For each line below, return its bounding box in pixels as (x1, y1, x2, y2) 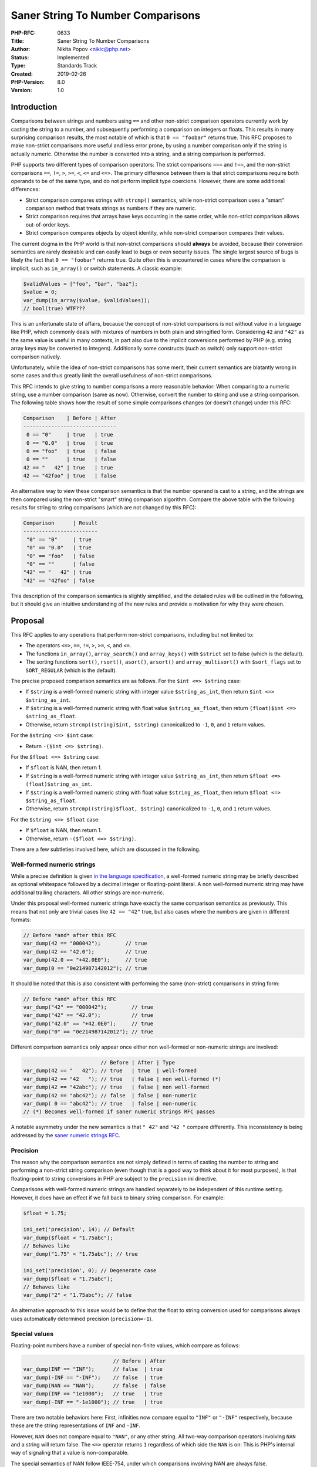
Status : (11, 53, 29, 61)
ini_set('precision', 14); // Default (23, 1226, 135, 1233)
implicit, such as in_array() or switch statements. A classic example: (11, 265, 183, 272)
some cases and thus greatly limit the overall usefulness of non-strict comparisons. (11, 372, 213, 379)
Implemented (57, 53, 89, 61)
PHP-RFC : (11, 29, 36, 36)
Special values (11, 1330, 54, 1338)
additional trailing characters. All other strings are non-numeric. (11, 889, 164, 896)
